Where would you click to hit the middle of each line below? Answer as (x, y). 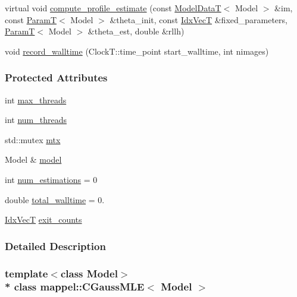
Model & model (33, 159)
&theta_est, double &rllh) (136, 31)
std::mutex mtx (33, 139)
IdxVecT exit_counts (43, 219)
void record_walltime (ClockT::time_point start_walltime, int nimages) (137, 51)
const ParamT (31, 19)
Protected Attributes (56, 78)
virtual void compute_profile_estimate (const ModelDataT (113, 8)
